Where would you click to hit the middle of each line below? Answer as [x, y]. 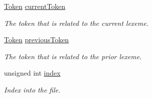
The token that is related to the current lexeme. [76, 23]
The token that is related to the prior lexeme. [73, 56]
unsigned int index [32, 73]
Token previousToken [36, 40]
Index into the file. [32, 89]
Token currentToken [35, 6]
